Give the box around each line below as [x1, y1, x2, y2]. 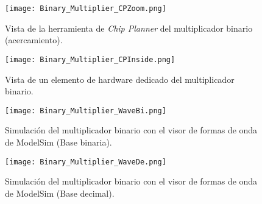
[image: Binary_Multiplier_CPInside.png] [5, 55, 175, 64]
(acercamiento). [5, 33, 63, 46]
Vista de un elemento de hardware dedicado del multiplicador [5, 72, 235, 85]
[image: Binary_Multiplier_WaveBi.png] [5, 106, 166, 115]
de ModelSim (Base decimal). [5, 186, 115, 199]
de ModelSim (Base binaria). [5, 135, 112, 148]
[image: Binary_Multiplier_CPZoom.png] [5, 4, 166, 13]
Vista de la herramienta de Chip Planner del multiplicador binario [5, 21, 253, 34]
